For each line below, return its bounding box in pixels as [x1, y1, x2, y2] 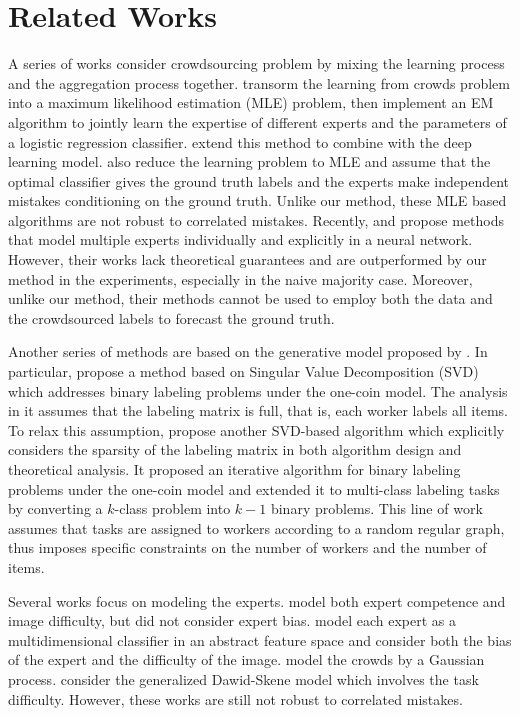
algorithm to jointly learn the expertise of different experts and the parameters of [8, 111, 507, 132]
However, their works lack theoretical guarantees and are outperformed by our [8, 249, 487, 270]
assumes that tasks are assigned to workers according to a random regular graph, [8, 517, 505, 538]
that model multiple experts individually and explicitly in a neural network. [8, 229, 473, 250]
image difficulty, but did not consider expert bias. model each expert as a [8, 610, 456, 631]
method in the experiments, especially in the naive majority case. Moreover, [8, 268, 473, 289]
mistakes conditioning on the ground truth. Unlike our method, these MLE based [8, 190, 507, 211]
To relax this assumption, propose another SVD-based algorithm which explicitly [8, 419, 505, 440]
